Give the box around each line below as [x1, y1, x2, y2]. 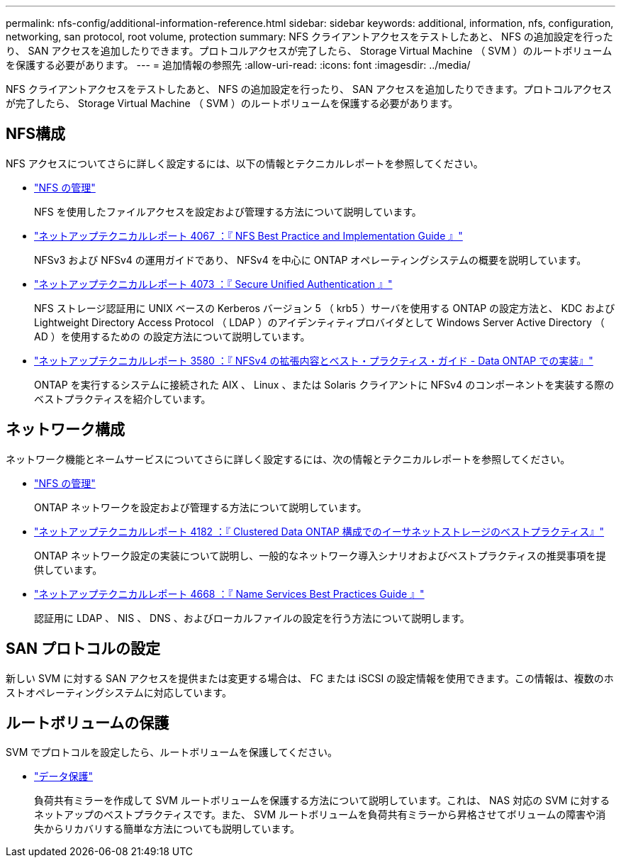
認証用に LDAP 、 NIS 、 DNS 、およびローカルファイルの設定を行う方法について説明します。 [34, 611, 470, 624]
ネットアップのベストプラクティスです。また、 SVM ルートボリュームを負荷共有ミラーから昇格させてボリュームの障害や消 [34, 808, 606, 821]
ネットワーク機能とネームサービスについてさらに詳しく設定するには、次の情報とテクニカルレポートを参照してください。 [6, 452, 571, 465]
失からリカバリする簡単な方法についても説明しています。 [34, 823, 301, 835]
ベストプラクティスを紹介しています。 [34, 392, 211, 405]
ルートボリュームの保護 [6, 713, 169, 732]
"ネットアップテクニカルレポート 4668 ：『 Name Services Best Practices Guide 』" [34, 587, 425, 600]
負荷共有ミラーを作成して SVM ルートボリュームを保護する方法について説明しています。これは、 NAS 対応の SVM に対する [34, 794, 610, 807]
